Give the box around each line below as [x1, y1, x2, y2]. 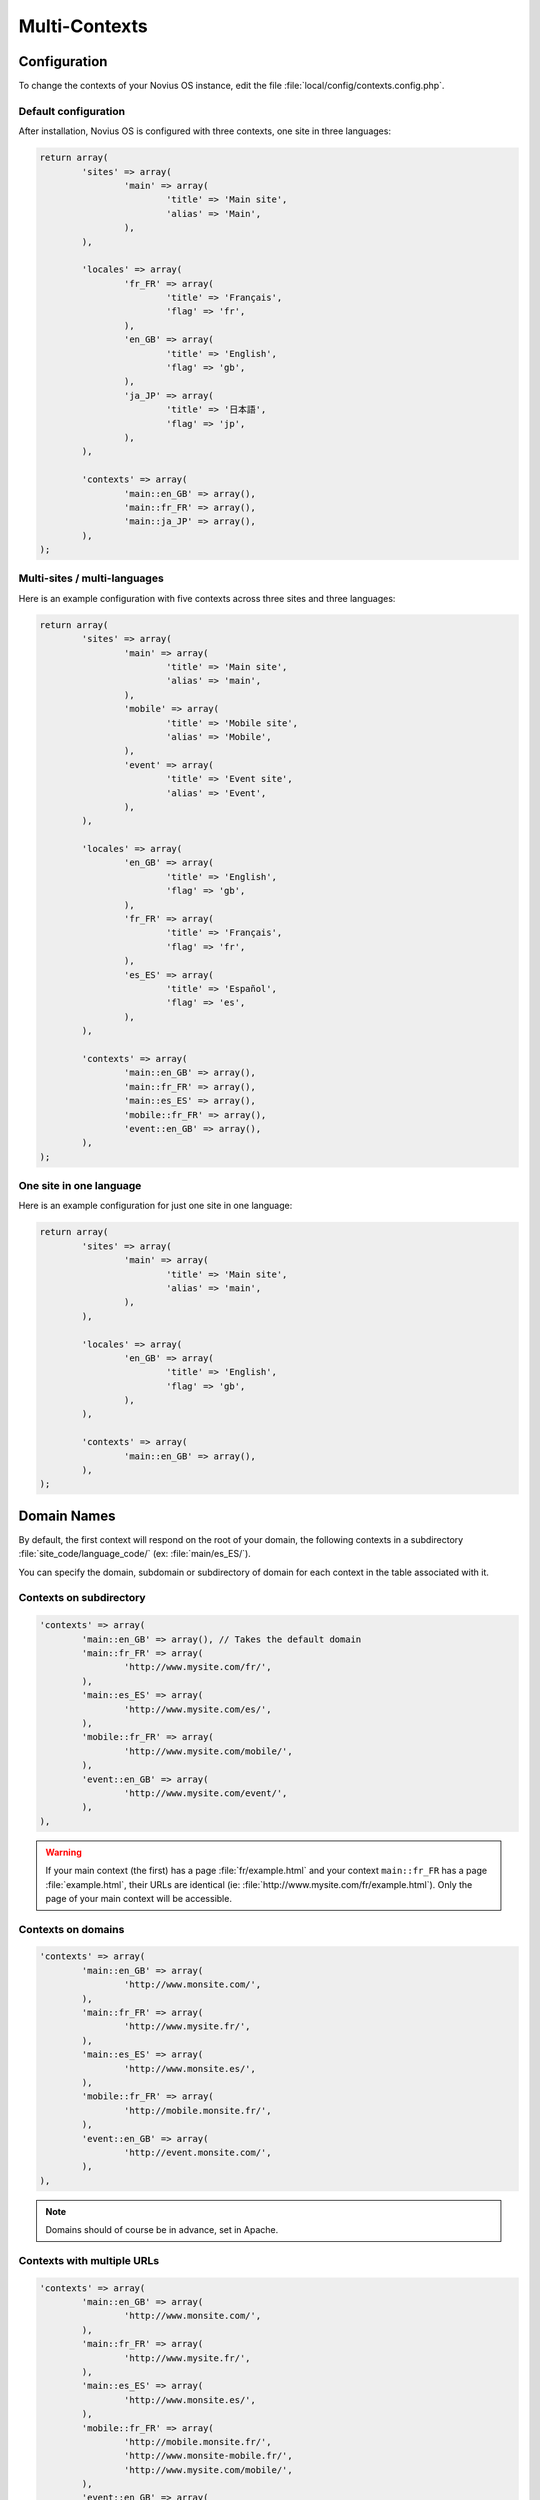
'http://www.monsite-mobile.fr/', [123, 2450, 294, 2462]
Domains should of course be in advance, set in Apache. [45, 2224, 279, 2236]
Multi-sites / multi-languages [18, 571, 164, 585]
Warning [45, 1846, 82, 1858]
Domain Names [18, 1507, 116, 1524]
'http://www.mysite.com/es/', [123, 1703, 272, 1715]
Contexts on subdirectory [18, 1591, 146, 1605]
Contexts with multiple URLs [18, 2253, 160, 2267]
